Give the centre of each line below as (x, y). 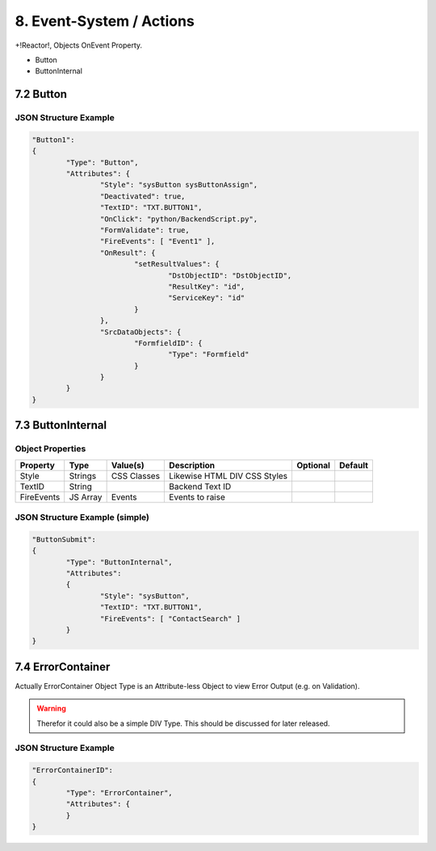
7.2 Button (41, 94)
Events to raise (197, 497)
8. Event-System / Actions (105, 21)
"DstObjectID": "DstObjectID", (230, 275)
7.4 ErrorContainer (63, 667)
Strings (83, 476)
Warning (51, 708)
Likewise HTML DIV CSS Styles (228, 476)
